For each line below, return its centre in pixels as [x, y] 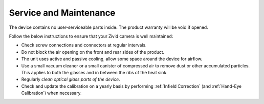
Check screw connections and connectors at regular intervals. [84, 45]
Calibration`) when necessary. [51, 93]
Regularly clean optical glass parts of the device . [71, 79]
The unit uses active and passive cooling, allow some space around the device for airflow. [112, 59]
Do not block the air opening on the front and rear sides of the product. [93, 52]
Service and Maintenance [62, 13]
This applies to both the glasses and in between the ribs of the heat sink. [95, 72]
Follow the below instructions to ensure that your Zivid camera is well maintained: [91, 36]
